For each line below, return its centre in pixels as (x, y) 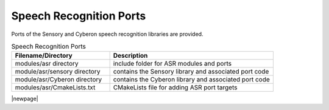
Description (130, 56)
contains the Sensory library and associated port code (191, 72)
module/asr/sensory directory (58, 72)
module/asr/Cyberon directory (58, 80)
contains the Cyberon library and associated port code (192, 80)
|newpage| (25, 99)
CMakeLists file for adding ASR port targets (175, 88)
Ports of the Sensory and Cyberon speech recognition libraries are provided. (107, 34)
